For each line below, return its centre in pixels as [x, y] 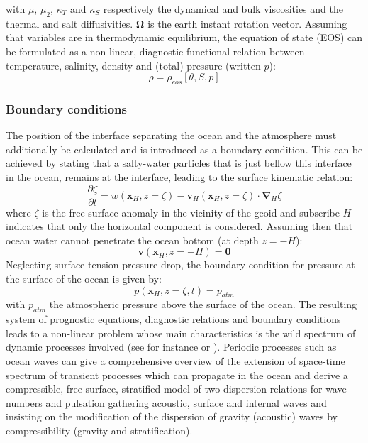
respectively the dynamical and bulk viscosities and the [223, 9]
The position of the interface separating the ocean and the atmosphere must [171, 135]
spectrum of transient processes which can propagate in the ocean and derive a [177, 374]
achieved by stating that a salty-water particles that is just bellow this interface [179, 163]
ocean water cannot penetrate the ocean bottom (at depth [132, 240]
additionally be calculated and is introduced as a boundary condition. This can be [184, 149]
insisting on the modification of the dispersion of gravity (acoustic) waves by [172, 416]
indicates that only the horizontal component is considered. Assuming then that [179, 226]
